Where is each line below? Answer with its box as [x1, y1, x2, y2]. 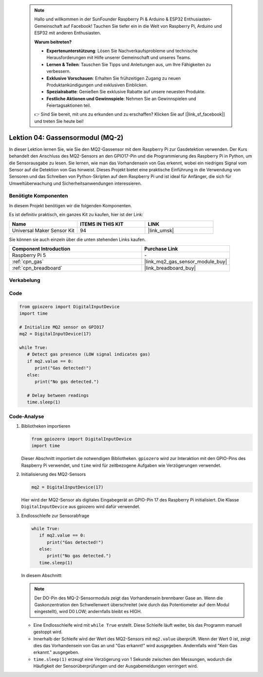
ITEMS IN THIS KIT [79, 220, 124, 227]
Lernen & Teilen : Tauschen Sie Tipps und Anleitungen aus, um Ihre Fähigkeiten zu [46, 61, 211, 67]
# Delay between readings [27, 393, 89, 398]
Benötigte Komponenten [9, 193, 68, 199]
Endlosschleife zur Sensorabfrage [21, 513, 90, 518]
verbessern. [46, 68, 71, 74]
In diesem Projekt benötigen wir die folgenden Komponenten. [9, 202, 132, 208]
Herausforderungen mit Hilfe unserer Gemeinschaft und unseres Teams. [46, 55, 191, 60]
